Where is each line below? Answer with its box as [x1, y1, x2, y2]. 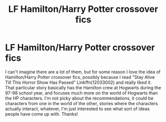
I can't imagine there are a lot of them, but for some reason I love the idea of [5, 68, 161, 75]
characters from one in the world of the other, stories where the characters [5, 100, 158, 106]
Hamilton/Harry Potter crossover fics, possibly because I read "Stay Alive [5, 74, 155, 80]
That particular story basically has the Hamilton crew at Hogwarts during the [5, 84, 162, 90]
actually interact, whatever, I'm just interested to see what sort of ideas [5, 106, 150, 112]
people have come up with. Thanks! [5, 111, 78, 117]
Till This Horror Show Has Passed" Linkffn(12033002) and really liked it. [5, 79, 152, 85]
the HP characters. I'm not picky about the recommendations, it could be [5, 95, 154, 101]
